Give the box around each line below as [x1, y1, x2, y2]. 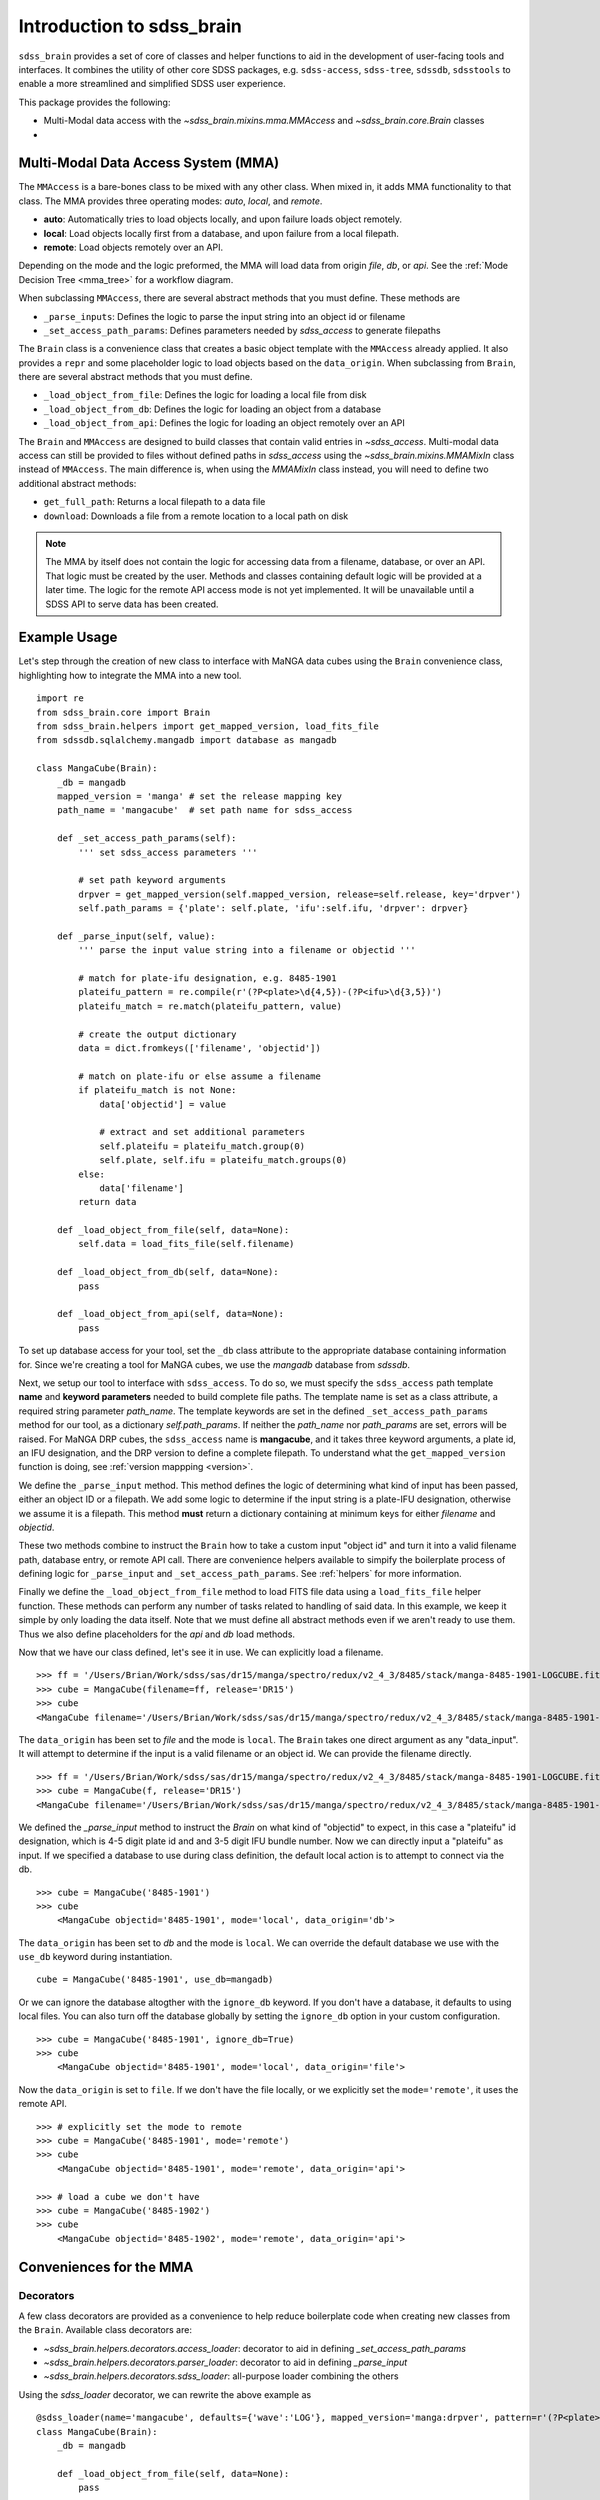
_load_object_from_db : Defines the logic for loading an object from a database [43, 403, 382, 415]
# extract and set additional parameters [99, 1126, 305, 1138]
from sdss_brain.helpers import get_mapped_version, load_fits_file [36, 721, 379, 732]
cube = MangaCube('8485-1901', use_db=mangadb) [36, 1974, 274, 1985]
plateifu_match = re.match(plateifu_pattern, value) [78, 1000, 342, 1012]
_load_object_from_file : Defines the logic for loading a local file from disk [43, 389, 367, 401]
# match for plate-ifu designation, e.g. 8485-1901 [78, 973, 337, 984]
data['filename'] [99, 1182, 185, 1194]
